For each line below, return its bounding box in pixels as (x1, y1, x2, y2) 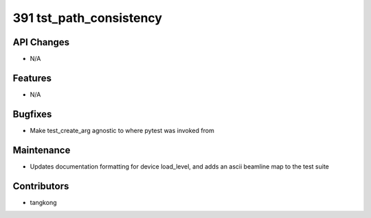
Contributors (12, 180, 69, 192)
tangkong (30, 198, 57, 206)
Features (12, 72, 52, 84)
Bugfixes (12, 108, 52, 120)
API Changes (12, 36, 70, 48)
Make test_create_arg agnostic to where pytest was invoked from (30, 126, 214, 134)
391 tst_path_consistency (12, 10, 163, 25)
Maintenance (12, 144, 71, 156)
